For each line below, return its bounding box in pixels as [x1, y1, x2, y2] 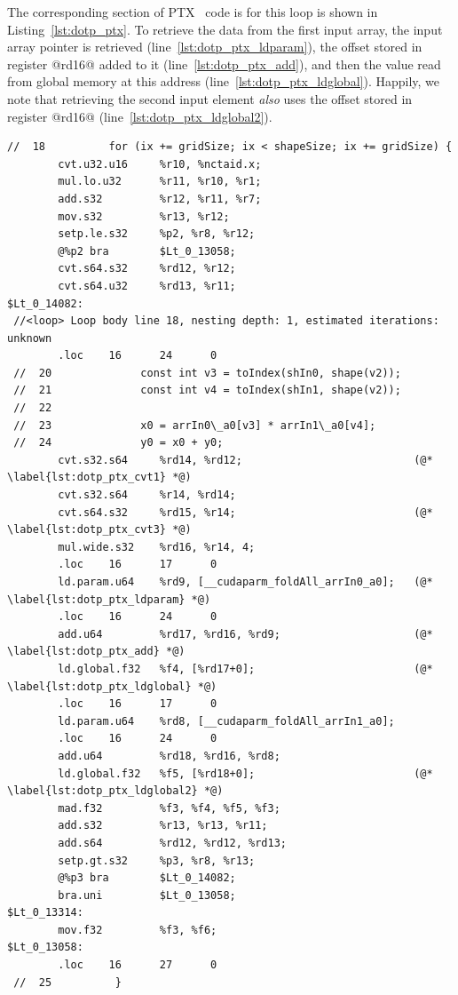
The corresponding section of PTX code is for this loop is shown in [7, 3, 378, 20]
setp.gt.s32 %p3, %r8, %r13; [58, 854, 256, 867]
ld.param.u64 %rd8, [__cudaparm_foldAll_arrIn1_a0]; [58, 714, 395, 728]
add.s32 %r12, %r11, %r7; [58, 192, 262, 205]
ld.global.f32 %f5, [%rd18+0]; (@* [58, 767, 433, 780]
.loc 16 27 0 [58, 959, 217, 972]
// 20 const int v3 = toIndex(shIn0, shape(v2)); [13, 366, 401, 379]
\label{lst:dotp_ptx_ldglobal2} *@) [7, 784, 224, 798]
